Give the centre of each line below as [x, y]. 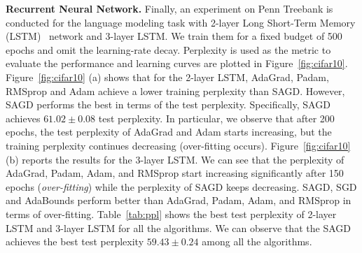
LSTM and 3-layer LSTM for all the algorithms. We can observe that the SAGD [178, 227]
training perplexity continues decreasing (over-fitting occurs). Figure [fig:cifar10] [178, 145]
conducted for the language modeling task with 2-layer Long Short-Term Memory [181, 22]
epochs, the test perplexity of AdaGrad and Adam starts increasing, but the [169, 132]
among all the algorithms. [257, 241]
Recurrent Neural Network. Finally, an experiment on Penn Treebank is [169, 8]
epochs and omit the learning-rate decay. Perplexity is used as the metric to [168, 49]
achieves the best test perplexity [75, 241]
